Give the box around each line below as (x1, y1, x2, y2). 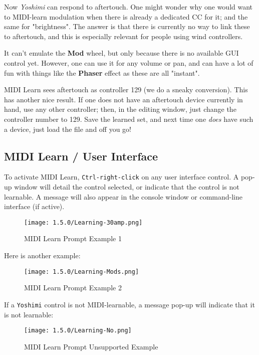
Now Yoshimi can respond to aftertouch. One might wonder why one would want (4, 2, 253, 12)
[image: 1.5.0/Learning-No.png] (24, 327, 132, 334)
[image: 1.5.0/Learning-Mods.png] (24, 268, 139, 275)
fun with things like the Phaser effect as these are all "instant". (4, 67, 200, 78)
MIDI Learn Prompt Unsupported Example (24, 341, 158, 351)
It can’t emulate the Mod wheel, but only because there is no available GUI (4, 48, 239, 58)
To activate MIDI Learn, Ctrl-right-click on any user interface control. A (4, 171, 239, 182)
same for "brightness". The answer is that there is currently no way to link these (4, 21, 250, 32)
